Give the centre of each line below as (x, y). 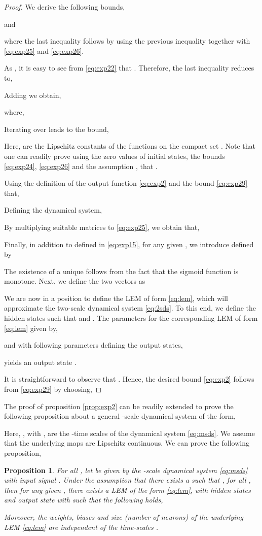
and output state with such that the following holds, (84, 500)
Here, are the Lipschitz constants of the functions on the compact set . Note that (130, 146)
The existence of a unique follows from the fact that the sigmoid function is (121, 271)
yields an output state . (40, 362)
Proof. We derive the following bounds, (65, 7)
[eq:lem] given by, (31, 328)
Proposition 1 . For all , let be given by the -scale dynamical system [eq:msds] (126, 470)
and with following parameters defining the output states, (93, 345)
